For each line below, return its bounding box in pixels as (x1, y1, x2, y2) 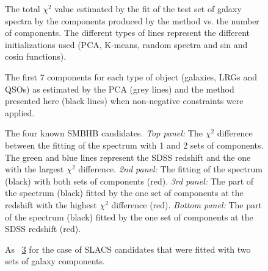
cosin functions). (5, 50, 67, 63)
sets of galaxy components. (5, 255, 105, 267)
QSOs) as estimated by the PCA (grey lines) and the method (5, 82, 234, 95)
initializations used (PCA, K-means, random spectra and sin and (5, 38, 248, 51)
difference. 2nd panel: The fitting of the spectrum (78, 163, 263, 175)
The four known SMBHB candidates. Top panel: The (5, 127, 203, 139)
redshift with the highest (5, 198, 97, 211)
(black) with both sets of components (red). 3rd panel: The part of (5, 174, 254, 187)
